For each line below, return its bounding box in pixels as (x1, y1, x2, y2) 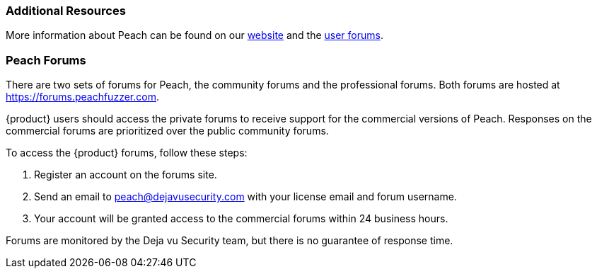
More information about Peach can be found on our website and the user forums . (6, 29, 383, 42)
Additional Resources (6, 4, 126, 18)
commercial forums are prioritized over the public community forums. (6, 125, 329, 137)
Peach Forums (6, 52, 86, 67)
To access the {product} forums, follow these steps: (6, 147, 248, 159)
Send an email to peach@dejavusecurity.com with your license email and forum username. (34, 190, 457, 203)
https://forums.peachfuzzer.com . (6, 91, 159, 103)
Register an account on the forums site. (34, 169, 217, 181)
